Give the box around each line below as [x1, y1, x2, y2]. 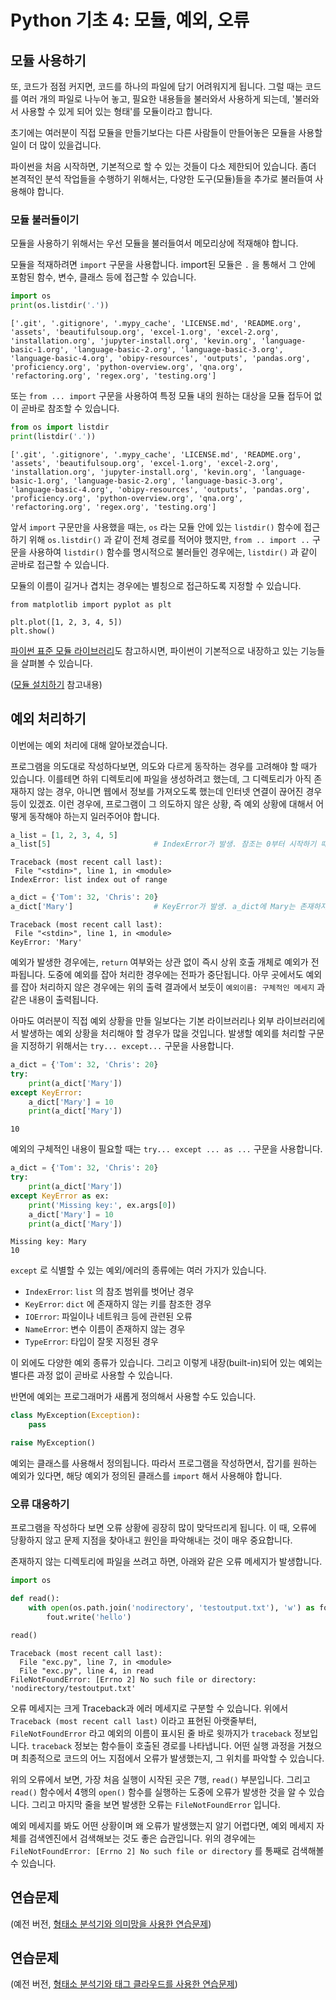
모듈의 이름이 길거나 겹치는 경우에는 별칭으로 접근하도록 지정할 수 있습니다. [10, 579, 302, 591]
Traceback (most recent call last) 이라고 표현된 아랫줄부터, [10, 1714, 257, 1726]
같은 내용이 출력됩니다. [10, 994, 99, 1006]
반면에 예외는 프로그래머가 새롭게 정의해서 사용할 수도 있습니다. [10, 1391, 257, 1403]
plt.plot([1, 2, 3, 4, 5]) [10, 617, 123, 627]
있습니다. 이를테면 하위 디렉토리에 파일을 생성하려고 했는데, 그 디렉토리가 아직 [10, 772, 312, 785]
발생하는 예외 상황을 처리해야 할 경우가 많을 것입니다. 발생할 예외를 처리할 [20, 1027, 307, 1040]
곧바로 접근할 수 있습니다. [10, 558, 110, 570]
